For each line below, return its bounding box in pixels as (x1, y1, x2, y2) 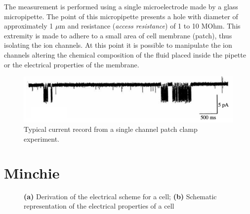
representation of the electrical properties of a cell (24, 201, 174, 211)
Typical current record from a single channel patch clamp (24, 124, 198, 134)
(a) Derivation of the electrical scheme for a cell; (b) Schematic (24, 191, 217, 201)
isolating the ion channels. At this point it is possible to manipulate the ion (4, 40, 232, 50)
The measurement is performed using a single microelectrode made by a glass (4, 1, 238, 11)
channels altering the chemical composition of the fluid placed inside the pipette (4, 49, 246, 60)
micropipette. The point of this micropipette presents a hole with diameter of (4, 11, 238, 21)
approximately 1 (4, 21, 53, 31)
